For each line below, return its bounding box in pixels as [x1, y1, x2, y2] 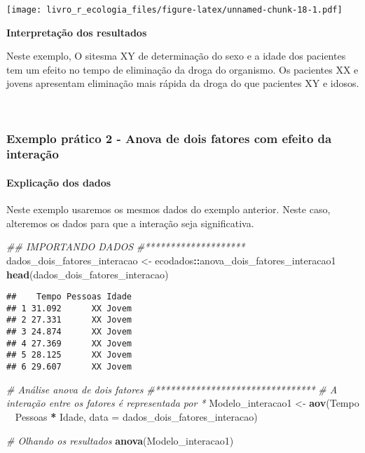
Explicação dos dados [6, 175, 111, 189]
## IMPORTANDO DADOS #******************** [6, 239, 245, 254]
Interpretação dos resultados [6, 25, 147, 39]
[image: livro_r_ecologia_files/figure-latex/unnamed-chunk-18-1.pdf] [6, 5, 343, 15]
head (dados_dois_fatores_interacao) [6, 266, 169, 281]
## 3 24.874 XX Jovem [6, 327, 132, 337]
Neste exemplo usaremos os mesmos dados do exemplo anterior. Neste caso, [6, 202, 331, 217]
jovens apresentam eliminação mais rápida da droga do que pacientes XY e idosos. [6, 76, 359, 90]
